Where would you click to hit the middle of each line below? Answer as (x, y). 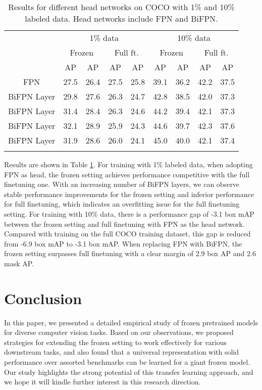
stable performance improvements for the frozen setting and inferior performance (129, 194)
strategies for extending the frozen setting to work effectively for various (116, 342)
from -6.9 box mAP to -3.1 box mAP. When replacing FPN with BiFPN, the (123, 243)
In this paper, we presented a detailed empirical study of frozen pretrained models (131, 322)
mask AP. (19, 263)
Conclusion (43, 298)
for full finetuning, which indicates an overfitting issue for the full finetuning (122, 204)
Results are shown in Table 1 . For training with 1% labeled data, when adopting (128, 164)
